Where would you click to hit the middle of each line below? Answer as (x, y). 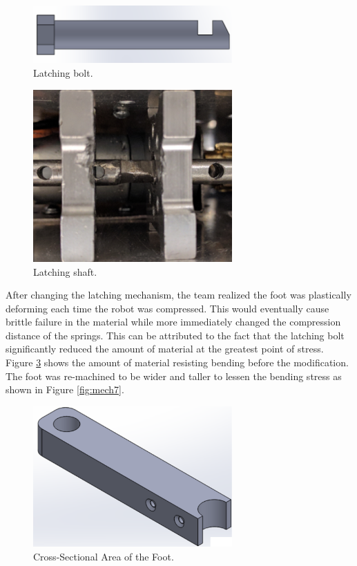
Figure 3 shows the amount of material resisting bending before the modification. (177, 362)
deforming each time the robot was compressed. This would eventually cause (167, 308)
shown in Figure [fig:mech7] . (65, 389)
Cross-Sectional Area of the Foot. (104, 556)
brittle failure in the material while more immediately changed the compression (173, 322)
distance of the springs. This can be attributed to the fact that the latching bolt (175, 335)
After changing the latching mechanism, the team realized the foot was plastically (178, 295)
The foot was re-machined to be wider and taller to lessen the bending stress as (174, 376)
